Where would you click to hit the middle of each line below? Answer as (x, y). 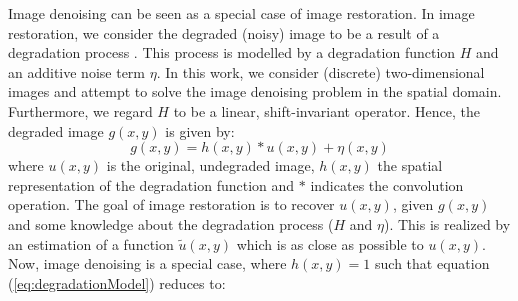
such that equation (432, 263)
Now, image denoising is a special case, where (147, 263)
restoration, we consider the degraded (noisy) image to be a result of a (224, 32)
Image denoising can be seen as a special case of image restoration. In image (241, 13)
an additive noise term (77, 71)
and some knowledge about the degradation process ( (171, 223)
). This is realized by (447, 223)
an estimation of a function (91, 243)
